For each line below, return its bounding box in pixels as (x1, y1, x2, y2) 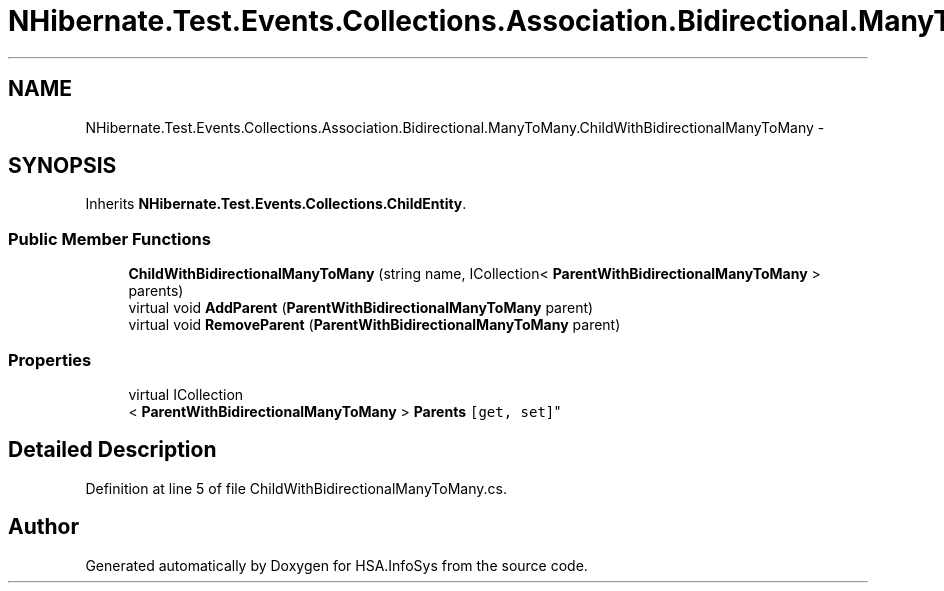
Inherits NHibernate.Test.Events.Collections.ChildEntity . (85, 195, 467, 213)
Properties (8, 349, 92, 370)
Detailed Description (8, 437, 217, 463)
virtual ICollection (128, 385, 244, 403)
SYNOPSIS (8, 153, 117, 179)
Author (8, 514, 79, 540)
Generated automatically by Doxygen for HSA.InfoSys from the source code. (85, 556, 588, 574)
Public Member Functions (8, 228, 211, 249)
